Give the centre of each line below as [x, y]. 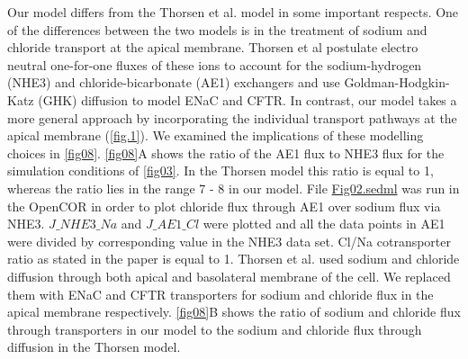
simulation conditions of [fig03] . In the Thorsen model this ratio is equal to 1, [220, 171]
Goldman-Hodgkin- [397, 82]
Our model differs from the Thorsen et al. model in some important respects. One [233, 12]
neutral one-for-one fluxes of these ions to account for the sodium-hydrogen [215, 64]
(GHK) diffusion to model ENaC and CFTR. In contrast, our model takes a [247, 99]
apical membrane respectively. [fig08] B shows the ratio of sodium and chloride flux [234, 312]
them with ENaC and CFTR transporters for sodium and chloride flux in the [220, 294]
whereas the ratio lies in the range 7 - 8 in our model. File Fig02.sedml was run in [234, 188]
